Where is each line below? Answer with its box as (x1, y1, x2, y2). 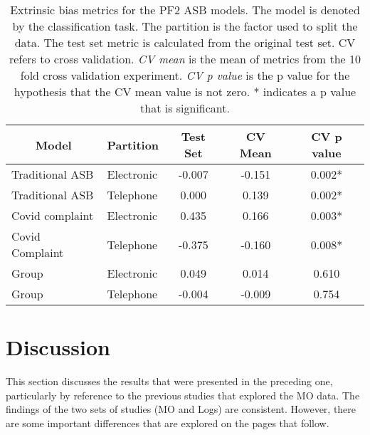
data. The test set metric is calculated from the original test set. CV (14, 34, 356, 51)
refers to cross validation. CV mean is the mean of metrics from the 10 (9, 51, 361, 67)
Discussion (6, 332, 110, 362)
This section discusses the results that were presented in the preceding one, (6, 374, 333, 389)
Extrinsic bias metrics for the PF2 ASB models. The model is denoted (10, 1, 360, 18)
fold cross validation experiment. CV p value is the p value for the (20, 67, 350, 83)
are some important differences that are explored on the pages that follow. (6, 415, 329, 430)
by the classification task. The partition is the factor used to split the (12, 18, 358, 34)
